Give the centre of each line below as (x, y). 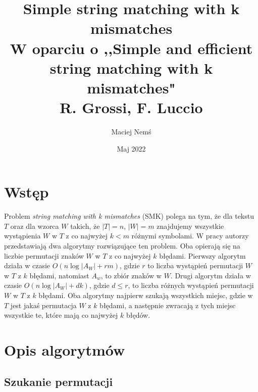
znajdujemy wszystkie (190, 226)
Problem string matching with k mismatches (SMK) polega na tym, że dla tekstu (129, 216)
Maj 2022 (131, 148)
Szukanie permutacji (59, 382)
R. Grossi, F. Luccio (131, 107)
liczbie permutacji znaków (44, 255)
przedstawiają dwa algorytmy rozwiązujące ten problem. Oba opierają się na (122, 245)
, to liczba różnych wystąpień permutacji (191, 285)
